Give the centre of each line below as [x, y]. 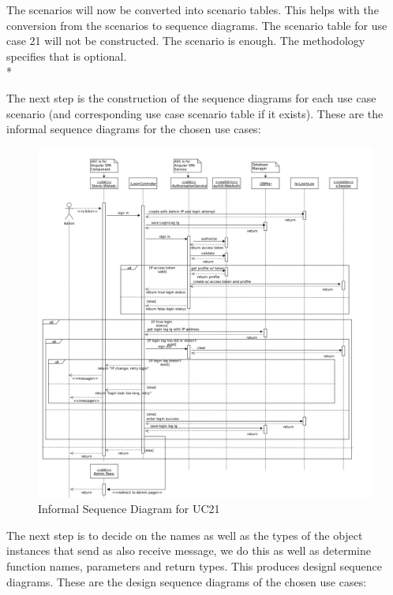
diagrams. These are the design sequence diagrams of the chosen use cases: [187, 581]
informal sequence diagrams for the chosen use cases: [134, 129]
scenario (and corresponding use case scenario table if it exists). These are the [195, 113]
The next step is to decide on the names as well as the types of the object [185, 535]
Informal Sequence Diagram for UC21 [129, 509]
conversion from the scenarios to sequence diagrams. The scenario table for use [197, 25]
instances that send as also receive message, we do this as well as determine [189, 550]
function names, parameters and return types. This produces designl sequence [194, 566]
